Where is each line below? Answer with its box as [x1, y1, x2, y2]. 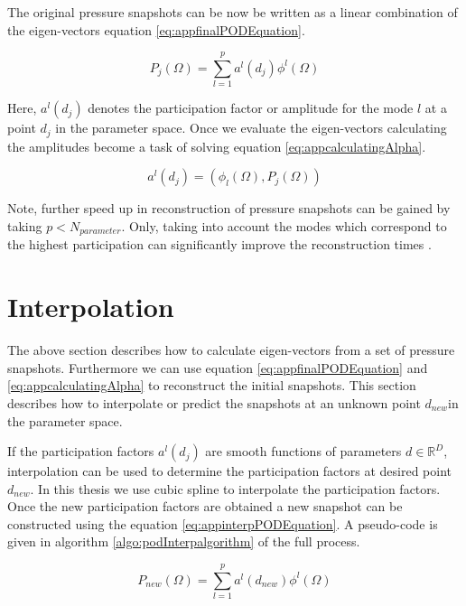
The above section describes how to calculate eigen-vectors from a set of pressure [7, 340, 455, 359]
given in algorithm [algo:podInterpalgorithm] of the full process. [7, 532, 360, 551]
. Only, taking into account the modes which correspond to [121, 216, 447, 235]
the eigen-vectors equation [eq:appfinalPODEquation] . [7, 20, 305, 39]
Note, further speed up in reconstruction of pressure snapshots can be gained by [7, 199, 451, 218]
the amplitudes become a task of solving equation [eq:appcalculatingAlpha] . [7, 136, 426, 155]
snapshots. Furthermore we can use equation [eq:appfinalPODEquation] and [7, 358, 428, 377]
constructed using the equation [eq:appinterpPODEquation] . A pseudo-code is [7, 514, 438, 533]
